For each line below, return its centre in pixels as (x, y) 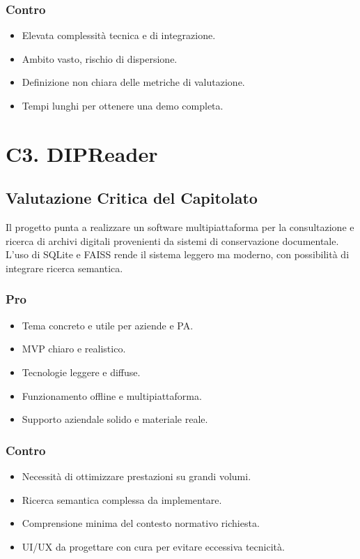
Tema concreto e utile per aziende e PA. (108, 325)
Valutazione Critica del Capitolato (132, 198)
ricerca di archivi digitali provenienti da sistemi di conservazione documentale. (172, 240)
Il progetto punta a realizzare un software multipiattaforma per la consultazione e (180, 227)
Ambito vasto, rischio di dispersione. (100, 58)
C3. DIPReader (82, 153)
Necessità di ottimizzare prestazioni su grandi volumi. (136, 476)
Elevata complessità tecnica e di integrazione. (119, 35)
